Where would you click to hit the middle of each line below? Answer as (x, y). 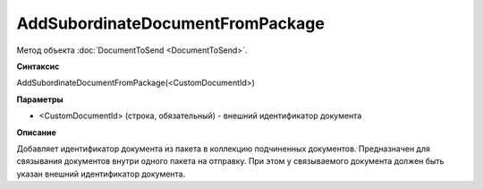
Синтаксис (38, 66)
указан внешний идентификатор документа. (101, 174)
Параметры (40, 99)
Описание (37, 132)
